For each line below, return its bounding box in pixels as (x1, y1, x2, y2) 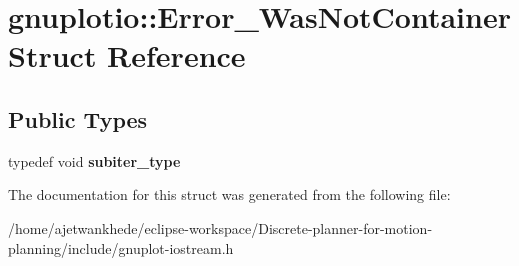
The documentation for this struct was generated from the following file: (8, 184, 451, 205)
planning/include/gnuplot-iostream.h (8, 237, 234, 258)
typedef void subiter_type (8, 150, 181, 171)
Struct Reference (8, 35, 246, 76)
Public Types (8, 103, 148, 134)
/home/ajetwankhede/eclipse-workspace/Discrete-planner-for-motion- (8, 217, 433, 238)
